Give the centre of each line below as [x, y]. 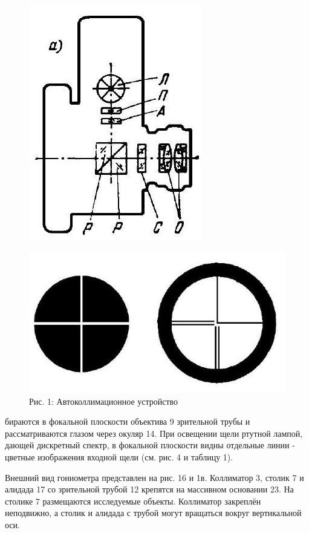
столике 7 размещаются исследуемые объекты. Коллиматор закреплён [133, 501]
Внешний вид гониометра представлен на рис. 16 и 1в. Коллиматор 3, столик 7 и [154, 477]
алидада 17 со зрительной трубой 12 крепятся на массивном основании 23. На [149, 489]
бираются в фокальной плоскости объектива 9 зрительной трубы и [128, 421]
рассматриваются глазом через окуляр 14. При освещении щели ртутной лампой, [154, 433]
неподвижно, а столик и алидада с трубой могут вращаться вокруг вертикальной [153, 513]
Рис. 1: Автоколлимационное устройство [104, 401]
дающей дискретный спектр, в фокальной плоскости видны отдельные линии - [150, 445]
